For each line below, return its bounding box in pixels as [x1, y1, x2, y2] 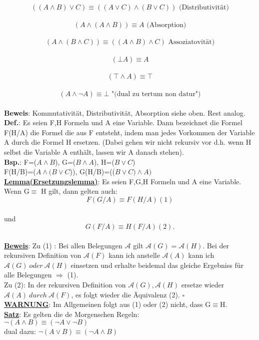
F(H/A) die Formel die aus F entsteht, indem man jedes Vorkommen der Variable [4, 127, 255, 137]
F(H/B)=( [4, 166, 36, 177]
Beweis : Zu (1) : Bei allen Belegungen [4, 240, 122, 250]
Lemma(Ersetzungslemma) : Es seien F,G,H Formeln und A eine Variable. [4, 176, 241, 186]
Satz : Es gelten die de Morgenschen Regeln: [4, 308, 139, 319]
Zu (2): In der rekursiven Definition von [4, 279, 126, 290]
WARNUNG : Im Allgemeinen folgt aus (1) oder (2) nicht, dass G [4, 299, 211, 309]
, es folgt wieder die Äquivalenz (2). [71, 289, 180, 299]
